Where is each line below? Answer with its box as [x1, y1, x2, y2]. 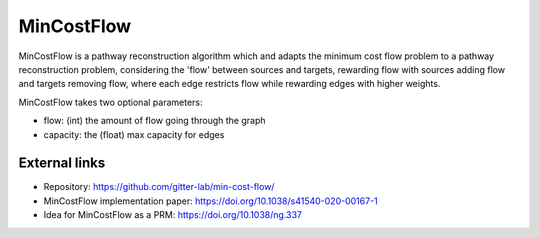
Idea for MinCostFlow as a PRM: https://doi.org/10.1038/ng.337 [43, 209, 303, 221]
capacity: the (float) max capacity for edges [43, 128, 225, 140]
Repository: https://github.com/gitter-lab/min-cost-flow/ [43, 181, 275, 193]
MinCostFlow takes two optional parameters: [18, 96, 203, 108]
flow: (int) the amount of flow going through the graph [43, 115, 266, 127]
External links [18, 155, 106, 172]
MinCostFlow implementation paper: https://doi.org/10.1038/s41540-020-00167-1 [43, 195, 379, 207]
